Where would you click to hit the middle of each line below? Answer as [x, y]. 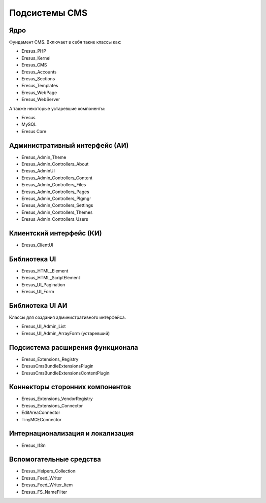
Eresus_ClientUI [37, 245]
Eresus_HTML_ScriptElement [51, 278]
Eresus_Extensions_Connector [52, 405]
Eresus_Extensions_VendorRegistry [57, 399]
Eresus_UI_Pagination [43, 285]
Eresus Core [34, 131]
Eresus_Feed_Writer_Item [47, 485]
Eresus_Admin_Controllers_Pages [55, 192]
